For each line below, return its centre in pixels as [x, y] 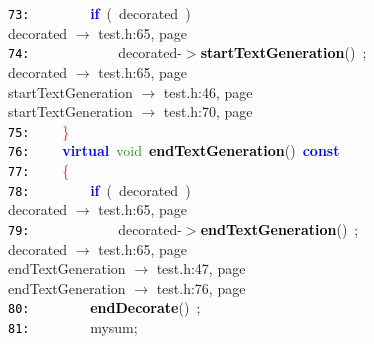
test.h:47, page [201, 268]
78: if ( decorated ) [99, 189]
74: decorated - [95, 52]
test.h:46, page [208, 91]
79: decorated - [95, 228]
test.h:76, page [201, 287]
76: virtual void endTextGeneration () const [174, 150]
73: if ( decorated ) [99, 13]
